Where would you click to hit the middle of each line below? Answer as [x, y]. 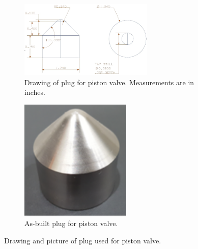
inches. [35, 92]
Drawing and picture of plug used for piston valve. [83, 240]
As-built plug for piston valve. [71, 223]
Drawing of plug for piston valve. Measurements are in [109, 82]
